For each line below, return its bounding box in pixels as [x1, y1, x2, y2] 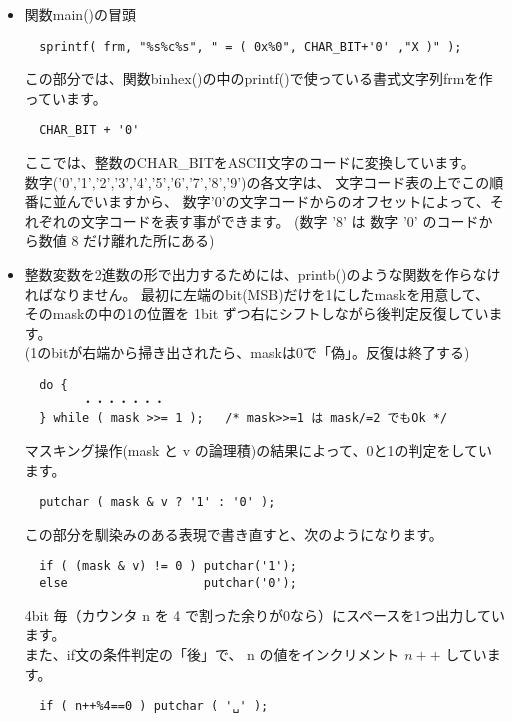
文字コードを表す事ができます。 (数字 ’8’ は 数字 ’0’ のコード [80, 210, 479, 231]
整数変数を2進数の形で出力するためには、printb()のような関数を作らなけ [24, 264, 501, 285]
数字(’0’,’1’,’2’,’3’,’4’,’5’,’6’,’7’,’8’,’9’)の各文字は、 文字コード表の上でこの [24, 171, 490, 192]
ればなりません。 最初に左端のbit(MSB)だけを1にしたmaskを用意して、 [24, 283, 490, 304]
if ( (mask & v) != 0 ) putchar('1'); [39, 559, 297, 574]
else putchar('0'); [39, 576, 297, 591]
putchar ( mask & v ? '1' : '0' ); [39, 495, 276, 510]
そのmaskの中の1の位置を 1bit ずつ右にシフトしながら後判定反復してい [24, 303, 489, 324]
